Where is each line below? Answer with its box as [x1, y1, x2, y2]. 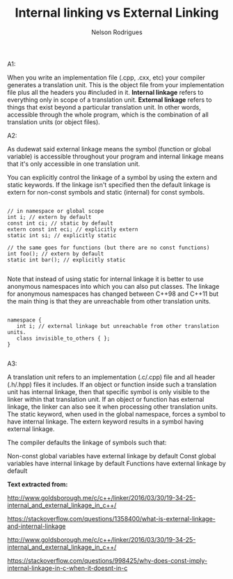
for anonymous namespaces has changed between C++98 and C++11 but [7, 289, 219, 298]
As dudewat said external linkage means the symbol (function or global [7, 144, 211, 153]
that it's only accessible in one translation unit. [7, 159, 140, 168]
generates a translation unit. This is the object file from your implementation [7, 80, 225, 89]
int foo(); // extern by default [7, 250, 104, 257]
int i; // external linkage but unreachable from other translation [16, 322, 219, 329]
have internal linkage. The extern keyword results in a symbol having [7, 417, 204, 426]
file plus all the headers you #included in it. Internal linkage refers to [7, 88, 204, 96]
